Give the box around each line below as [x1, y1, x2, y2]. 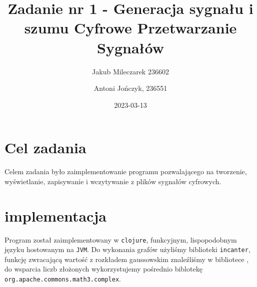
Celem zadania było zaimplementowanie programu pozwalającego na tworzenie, [4, 166, 247, 177]
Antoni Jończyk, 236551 [93, 83, 167, 93]
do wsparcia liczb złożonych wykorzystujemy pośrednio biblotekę [4, 264, 202, 274]
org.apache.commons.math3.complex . [4, 274, 121, 284]
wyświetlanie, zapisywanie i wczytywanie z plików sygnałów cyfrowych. [4, 176, 221, 186]
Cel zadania [4, 137, 86, 158]
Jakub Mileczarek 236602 [92, 66, 169, 76]
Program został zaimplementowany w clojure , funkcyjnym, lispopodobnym [4, 234, 237, 245]
